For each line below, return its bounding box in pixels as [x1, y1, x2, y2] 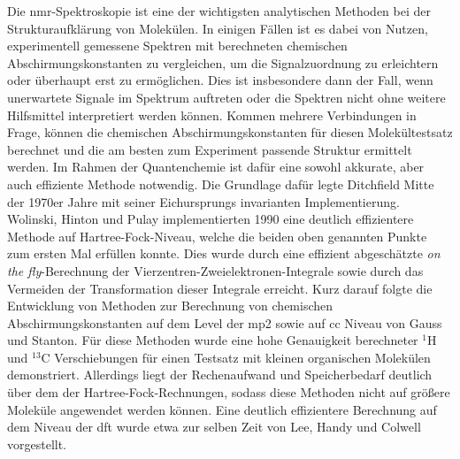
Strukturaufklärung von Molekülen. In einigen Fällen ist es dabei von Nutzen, [7, 19, 428, 37]
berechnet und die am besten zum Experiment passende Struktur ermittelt [7, 140, 412, 158]
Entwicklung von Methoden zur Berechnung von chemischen [7, 296, 333, 315]
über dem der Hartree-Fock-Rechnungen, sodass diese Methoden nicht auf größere [7, 383, 450, 402]
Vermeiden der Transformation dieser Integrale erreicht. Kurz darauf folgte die [7, 279, 433, 297]
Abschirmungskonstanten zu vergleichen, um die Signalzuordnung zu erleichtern [7, 53, 439, 72]
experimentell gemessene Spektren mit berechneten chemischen [7, 36, 348, 55]
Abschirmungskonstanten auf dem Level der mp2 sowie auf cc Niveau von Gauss [7, 313, 442, 332]
